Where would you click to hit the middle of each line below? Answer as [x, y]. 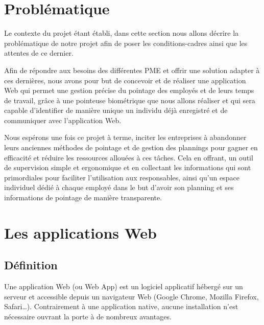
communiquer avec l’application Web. [63, 120]
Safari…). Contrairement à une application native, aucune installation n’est [121, 306]
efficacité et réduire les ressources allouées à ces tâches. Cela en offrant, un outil [129, 157]
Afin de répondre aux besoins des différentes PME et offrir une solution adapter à [132, 70]
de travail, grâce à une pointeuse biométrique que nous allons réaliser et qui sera [130, 100]
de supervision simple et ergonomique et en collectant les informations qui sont [128, 167]
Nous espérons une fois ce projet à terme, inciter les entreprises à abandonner [125, 137]
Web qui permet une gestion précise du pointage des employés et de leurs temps [129, 90]
